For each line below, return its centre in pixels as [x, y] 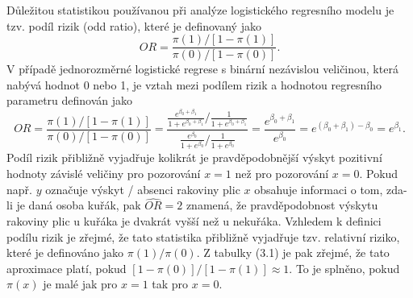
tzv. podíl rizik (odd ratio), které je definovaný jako [134, 25]
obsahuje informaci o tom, [319, 189]
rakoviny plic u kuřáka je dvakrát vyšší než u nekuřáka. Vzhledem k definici [194, 221]
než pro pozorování [282, 174]
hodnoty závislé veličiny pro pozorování [104, 174]
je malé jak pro [80, 284]
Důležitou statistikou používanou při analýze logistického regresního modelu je [200, 10]
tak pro [170, 284]
